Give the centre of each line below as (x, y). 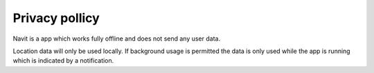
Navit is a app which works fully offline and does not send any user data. (117, 39)
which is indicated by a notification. (63, 61)
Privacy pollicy (56, 18)
